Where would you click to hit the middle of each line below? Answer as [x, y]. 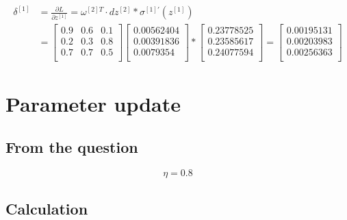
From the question [72, 147]
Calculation [47, 208]
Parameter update [93, 103]
